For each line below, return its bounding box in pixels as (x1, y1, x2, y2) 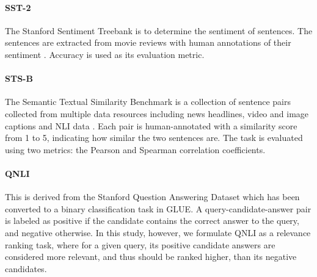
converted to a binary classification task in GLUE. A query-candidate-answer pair (5, 202, 312, 215)
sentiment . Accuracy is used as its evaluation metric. (5, 48, 205, 60)
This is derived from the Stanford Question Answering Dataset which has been (5, 190, 300, 203)
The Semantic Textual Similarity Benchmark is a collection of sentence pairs (5, 95, 291, 108)
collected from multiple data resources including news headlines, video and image (5, 107, 309, 120)
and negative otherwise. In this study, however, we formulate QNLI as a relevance (5, 226, 311, 239)
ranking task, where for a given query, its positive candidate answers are (5, 238, 275, 251)
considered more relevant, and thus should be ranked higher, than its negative (5, 250, 297, 263)
